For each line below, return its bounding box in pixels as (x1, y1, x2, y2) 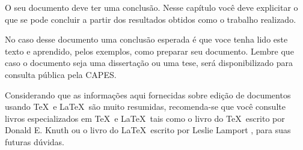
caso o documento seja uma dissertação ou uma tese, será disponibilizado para (5, 56, 293, 69)
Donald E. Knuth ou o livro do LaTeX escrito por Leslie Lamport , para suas (5, 124, 291, 136)
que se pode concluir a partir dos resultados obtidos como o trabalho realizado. (5, 13, 296, 25)
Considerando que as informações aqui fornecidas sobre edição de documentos (5, 88, 291, 101)
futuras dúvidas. (5, 135, 65, 148)
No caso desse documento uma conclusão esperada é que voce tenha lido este (5, 33, 288, 46)
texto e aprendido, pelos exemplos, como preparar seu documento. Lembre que (5, 44, 294, 57)
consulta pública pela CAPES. (5, 68, 117, 80)
